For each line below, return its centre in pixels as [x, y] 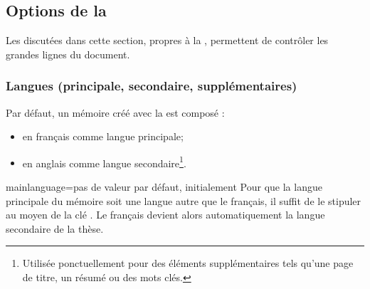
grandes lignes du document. [68, 54]
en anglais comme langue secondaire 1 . [104, 162]
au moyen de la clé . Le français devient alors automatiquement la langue [165, 215]
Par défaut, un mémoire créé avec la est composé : [115, 112]
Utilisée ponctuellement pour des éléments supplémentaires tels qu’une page [188, 263]
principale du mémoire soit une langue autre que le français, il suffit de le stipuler [184, 200]
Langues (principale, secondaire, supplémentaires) [152, 86]
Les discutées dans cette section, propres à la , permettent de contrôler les [167, 40]
